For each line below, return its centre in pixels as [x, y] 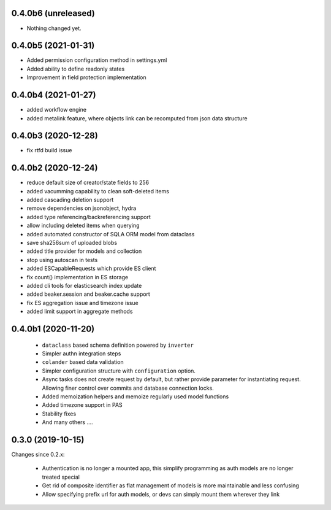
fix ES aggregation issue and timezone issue [83, 303]
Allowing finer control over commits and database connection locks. [128, 388]
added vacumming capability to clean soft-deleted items [98, 191]
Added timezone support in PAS [82, 405]
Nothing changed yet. [54, 28]
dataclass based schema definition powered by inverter [118, 345]
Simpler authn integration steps [82, 354]
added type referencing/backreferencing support [89, 217]
